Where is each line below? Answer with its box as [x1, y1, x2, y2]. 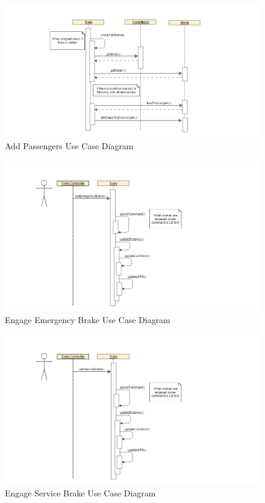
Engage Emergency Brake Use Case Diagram [5, 313, 170, 326]
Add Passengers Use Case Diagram [5, 140, 134, 152]
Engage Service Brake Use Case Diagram [5, 486, 156, 499]
